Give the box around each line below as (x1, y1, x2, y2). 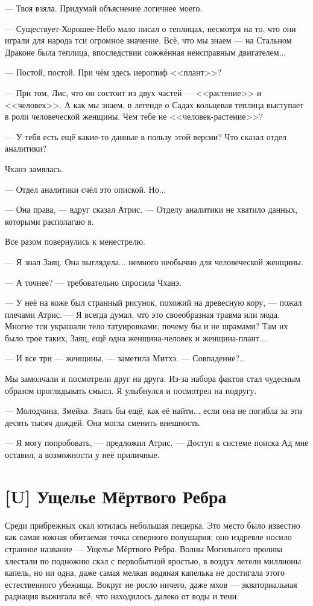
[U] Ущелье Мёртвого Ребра (5, 483, 227, 508)
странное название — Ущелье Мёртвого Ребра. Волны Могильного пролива (5, 542, 283, 555)
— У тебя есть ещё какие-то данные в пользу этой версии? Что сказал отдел (5, 130, 286, 143)
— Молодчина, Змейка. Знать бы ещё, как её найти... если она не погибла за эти (5, 404, 303, 417)
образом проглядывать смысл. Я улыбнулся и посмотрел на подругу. (5, 384, 257, 396)
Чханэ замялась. (5, 162, 64, 175)
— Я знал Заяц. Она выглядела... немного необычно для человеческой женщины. (5, 255, 303, 268)
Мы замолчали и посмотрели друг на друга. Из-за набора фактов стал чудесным (5, 372, 300, 385)
